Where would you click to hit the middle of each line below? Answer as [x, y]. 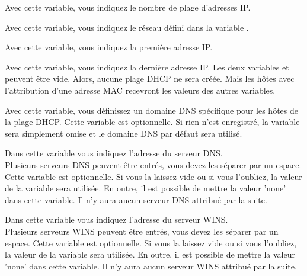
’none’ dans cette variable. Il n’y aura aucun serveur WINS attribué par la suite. [151, 266]
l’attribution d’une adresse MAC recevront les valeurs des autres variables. [140, 90]
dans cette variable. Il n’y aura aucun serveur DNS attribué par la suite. [136, 199]
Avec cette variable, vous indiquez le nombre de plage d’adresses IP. [128, 7]
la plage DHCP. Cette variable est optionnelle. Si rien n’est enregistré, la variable [152, 122]
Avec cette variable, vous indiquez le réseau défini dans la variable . [127, 27]
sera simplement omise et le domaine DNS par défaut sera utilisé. [124, 133]
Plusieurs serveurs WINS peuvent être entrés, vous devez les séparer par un [142, 231]
